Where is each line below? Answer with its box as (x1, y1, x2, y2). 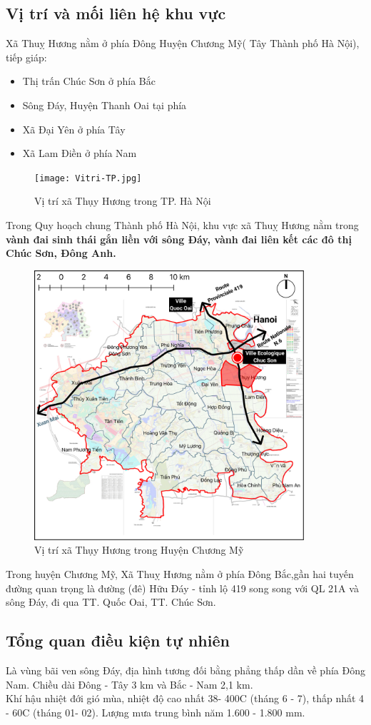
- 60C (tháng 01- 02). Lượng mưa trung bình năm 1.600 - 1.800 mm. (6, 704, 305, 719)
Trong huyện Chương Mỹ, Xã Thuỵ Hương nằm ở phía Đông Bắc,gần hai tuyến (6, 566, 354, 581)
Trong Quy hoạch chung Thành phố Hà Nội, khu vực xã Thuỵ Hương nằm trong (6, 218, 359, 233)
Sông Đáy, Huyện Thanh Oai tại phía (22, 97, 187, 112)
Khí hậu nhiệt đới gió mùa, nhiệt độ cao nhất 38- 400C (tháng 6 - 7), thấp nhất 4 (6, 691, 365, 706)
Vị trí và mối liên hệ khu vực (6, 2, 226, 24)
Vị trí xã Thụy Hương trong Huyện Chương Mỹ (34, 542, 244, 557)
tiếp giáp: (6, 49, 47, 64)
